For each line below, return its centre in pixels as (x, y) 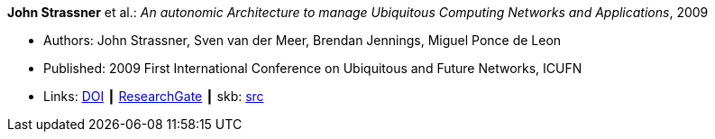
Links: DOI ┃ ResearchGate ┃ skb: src (154, 96)
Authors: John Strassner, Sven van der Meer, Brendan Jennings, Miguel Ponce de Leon (302, 40)
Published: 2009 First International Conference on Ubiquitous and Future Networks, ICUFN (313, 68)
